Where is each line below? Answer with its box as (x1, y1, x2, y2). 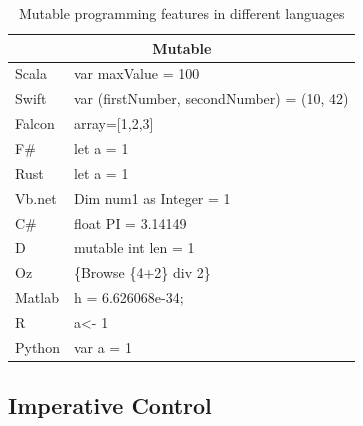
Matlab (15, 287, 59, 308)
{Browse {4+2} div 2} (73, 262, 211, 283)
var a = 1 (73, 336, 132, 357)
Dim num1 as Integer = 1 (73, 187, 231, 208)
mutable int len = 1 (73, 237, 195, 258)
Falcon (15, 113, 55, 134)
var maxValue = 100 (73, 63, 200, 84)
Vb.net (15, 187, 57, 208)
